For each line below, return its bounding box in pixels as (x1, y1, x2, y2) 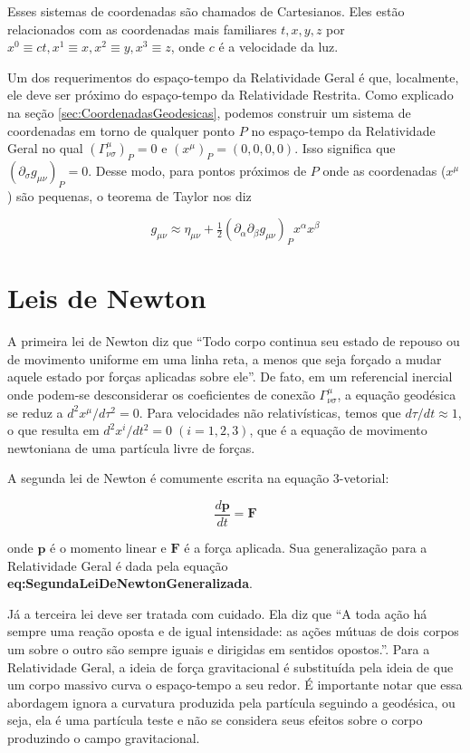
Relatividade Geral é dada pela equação (7, 555, 228, 574)
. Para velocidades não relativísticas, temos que (139, 402, 401, 421)
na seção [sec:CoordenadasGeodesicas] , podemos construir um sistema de (7, 102, 411, 121)
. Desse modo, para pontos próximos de (88, 160, 307, 179)
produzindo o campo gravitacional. (7, 729, 200, 748)
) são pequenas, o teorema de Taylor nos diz (7, 186, 252, 205)
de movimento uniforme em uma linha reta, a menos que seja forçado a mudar (7, 349, 442, 368)
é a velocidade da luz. (218, 37, 339, 56)
